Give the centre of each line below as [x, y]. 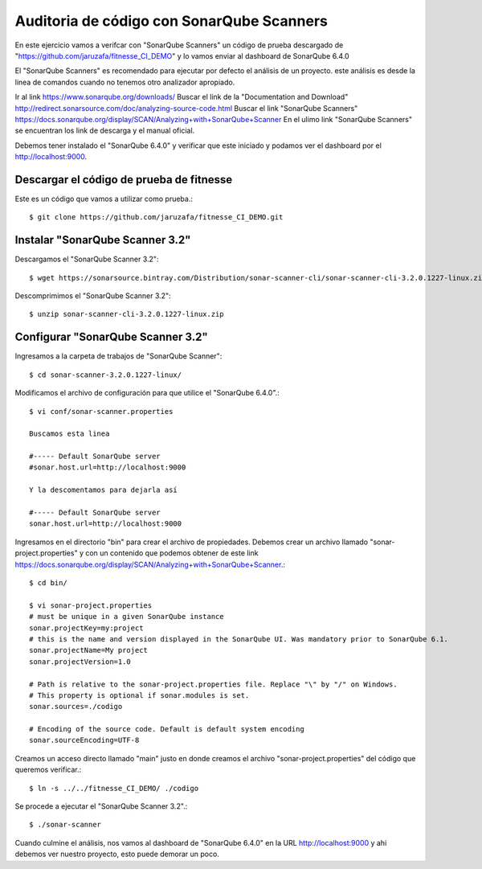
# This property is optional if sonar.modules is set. [139, 695]
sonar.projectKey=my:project [86, 628]
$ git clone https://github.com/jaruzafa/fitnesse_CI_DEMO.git [156, 217]
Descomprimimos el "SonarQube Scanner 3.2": [93, 296]
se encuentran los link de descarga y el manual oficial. [105, 131]
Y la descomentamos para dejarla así [104, 490]
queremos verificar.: [48, 770]
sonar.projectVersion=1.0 [80, 662]
